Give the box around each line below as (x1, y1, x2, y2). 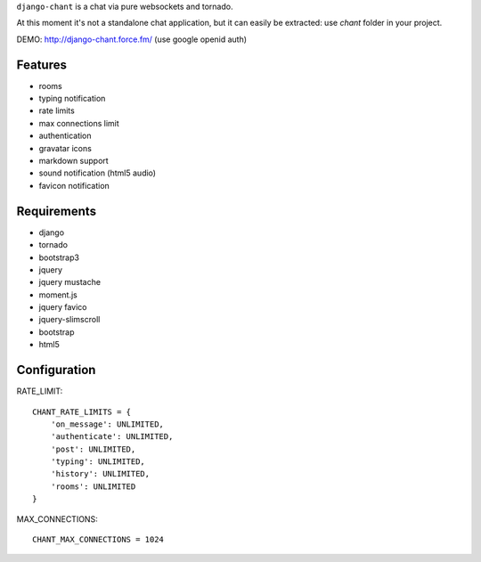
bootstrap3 (38, 252, 80, 263)
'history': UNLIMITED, (50, 468, 151, 479)
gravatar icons (38, 143, 93, 153)
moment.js (38, 289, 77, 300)
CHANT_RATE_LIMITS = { (32, 406, 132, 417)
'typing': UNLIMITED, (50, 457, 146, 467)
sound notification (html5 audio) (38, 167, 156, 178)
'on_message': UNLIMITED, (50, 419, 165, 429)
